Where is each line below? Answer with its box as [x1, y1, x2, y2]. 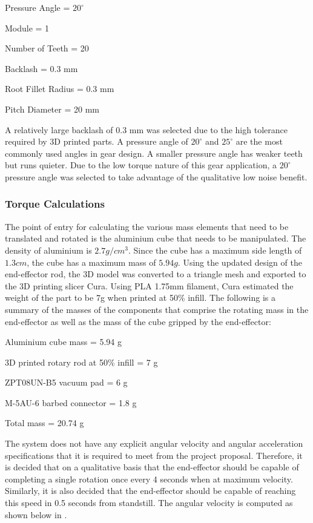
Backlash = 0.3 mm [5, 62, 78, 74]
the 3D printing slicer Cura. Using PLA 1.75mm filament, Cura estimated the [5, 279, 294, 292]
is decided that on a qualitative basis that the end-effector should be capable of [5, 461, 299, 473]
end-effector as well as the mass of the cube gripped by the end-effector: [5, 315, 271, 327]
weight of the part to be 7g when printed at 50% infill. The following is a [5, 291, 275, 304]
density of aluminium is [5, 243, 92, 256]
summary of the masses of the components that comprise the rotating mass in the [5, 303, 309, 315]
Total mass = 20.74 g [5, 416, 84, 429]
